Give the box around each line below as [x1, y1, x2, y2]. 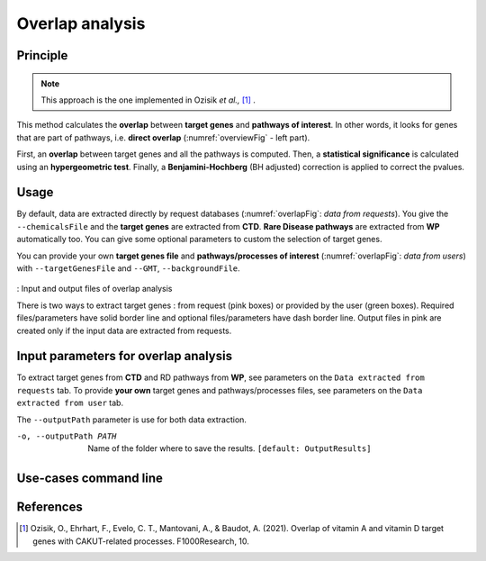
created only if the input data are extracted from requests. [16, 325, 232, 336]
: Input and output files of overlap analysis [16, 284, 173, 294]
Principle [16, 48, 68, 63]
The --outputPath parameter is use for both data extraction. [16, 414, 247, 425]
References [16, 500, 83, 515]
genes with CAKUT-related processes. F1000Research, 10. [32, 536, 249, 547]
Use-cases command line [16, 471, 164, 486]
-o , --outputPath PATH [16, 431, 117, 441]
